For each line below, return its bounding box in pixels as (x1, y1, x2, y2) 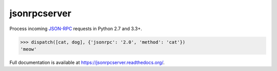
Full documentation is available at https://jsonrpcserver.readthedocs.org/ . (9, 59, 165, 65)
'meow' (20, 46, 37, 52)
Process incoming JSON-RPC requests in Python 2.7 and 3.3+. (9, 26, 142, 32)
